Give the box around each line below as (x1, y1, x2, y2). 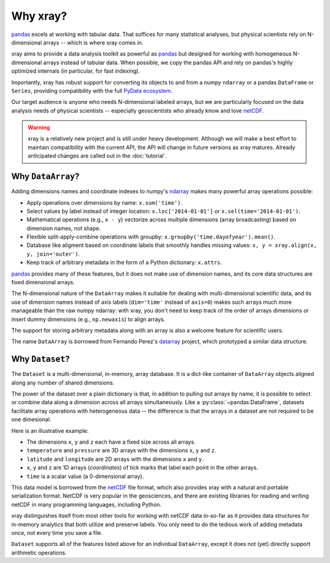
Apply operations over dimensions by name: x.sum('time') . (26, 199, 183, 206)
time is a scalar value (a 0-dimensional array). (26, 473, 144, 480)
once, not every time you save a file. (11, 529, 103, 536)
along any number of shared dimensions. (11, 379, 115, 386)
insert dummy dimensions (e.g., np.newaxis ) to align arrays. (11, 315, 166, 323)
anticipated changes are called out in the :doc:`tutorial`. (28, 152, 167, 160)
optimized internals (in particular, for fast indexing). (11, 67, 141, 75)
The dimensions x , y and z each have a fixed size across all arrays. (26, 438, 196, 446)
